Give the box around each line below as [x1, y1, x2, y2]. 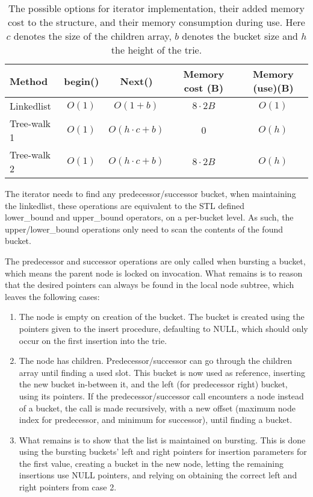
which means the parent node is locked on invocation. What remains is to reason [5, 266, 303, 279]
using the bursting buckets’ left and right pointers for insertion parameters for [19, 445, 307, 458]
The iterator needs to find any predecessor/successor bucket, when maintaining [5, 187, 296, 199]
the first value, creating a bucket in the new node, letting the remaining [19, 457, 284, 469]
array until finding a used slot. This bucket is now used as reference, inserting [19, 366, 305, 378]
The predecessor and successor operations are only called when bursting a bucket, [5, 254, 306, 267]
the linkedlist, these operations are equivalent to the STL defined [5, 199, 244, 211]
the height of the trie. [111, 43, 202, 57]
